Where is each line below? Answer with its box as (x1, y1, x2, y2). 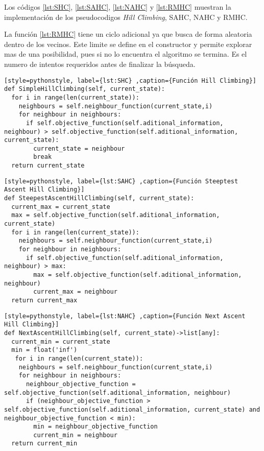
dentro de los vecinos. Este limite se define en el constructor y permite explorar (4, 38, 252, 49)
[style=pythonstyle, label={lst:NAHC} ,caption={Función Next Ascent (4, 312, 246, 320)
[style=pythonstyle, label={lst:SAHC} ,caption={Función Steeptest (4, 177, 238, 185)
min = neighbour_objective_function (33, 423, 158, 431)
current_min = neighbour (33, 431, 117, 439)
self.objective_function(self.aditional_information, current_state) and (4, 406, 260, 413)
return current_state (11, 162, 85, 170)
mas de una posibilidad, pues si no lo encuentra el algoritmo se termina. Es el (4, 49, 247, 59)
